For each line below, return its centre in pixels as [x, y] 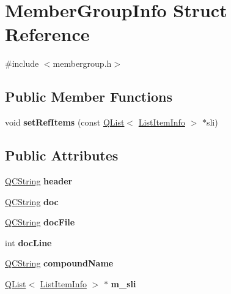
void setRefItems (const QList [65, 122]
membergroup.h [82, 63]
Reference [47, 34]
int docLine [28, 242]
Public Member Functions [89, 96]
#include [22, 63]
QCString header [39, 180]
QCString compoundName [59, 263]
